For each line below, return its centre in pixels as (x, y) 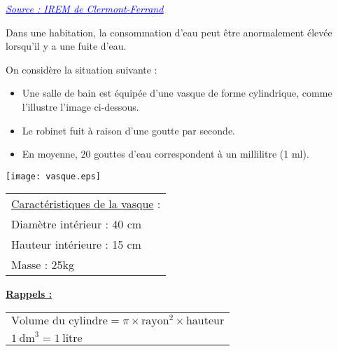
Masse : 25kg (43, 265)
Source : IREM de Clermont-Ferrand (85, 8)
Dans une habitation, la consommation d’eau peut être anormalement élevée (169, 32)
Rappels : (29, 294)
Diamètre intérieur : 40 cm (77, 224)
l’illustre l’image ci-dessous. (80, 106)
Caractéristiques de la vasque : (86, 204)
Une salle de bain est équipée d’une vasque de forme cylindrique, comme (177, 93)
